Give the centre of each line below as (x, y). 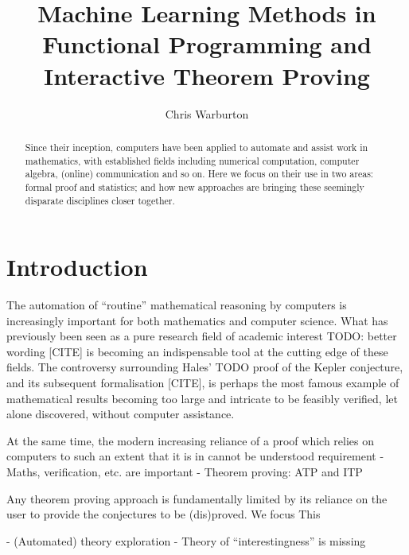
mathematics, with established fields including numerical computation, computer (192, 160)
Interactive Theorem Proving (207, 75)
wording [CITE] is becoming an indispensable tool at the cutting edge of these (197, 351)
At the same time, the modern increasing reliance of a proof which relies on (190, 440)
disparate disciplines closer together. (100, 200)
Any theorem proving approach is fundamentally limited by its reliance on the (197, 498)
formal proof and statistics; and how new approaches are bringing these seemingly (195, 186)
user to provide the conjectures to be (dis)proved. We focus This (164, 514)
